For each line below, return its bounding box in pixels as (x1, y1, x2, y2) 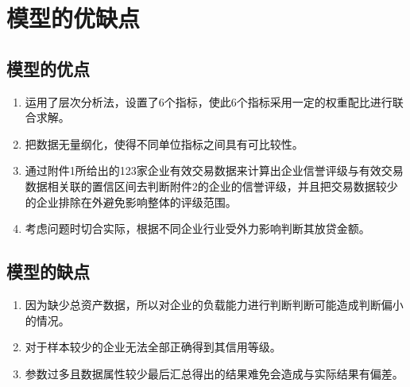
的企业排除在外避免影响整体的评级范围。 (25, 193, 237, 210)
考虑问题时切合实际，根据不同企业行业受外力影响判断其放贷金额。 (25, 220, 370, 237)
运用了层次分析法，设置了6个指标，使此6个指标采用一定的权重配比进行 (25, 93, 393, 110)
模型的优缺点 (6, 2, 141, 34)
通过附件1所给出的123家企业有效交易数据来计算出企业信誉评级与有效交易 (25, 162, 404, 179)
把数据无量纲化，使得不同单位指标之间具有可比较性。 (25, 135, 304, 152)
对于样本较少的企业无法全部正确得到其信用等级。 (25, 339, 281, 355)
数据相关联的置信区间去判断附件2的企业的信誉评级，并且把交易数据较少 (25, 177, 398, 194)
